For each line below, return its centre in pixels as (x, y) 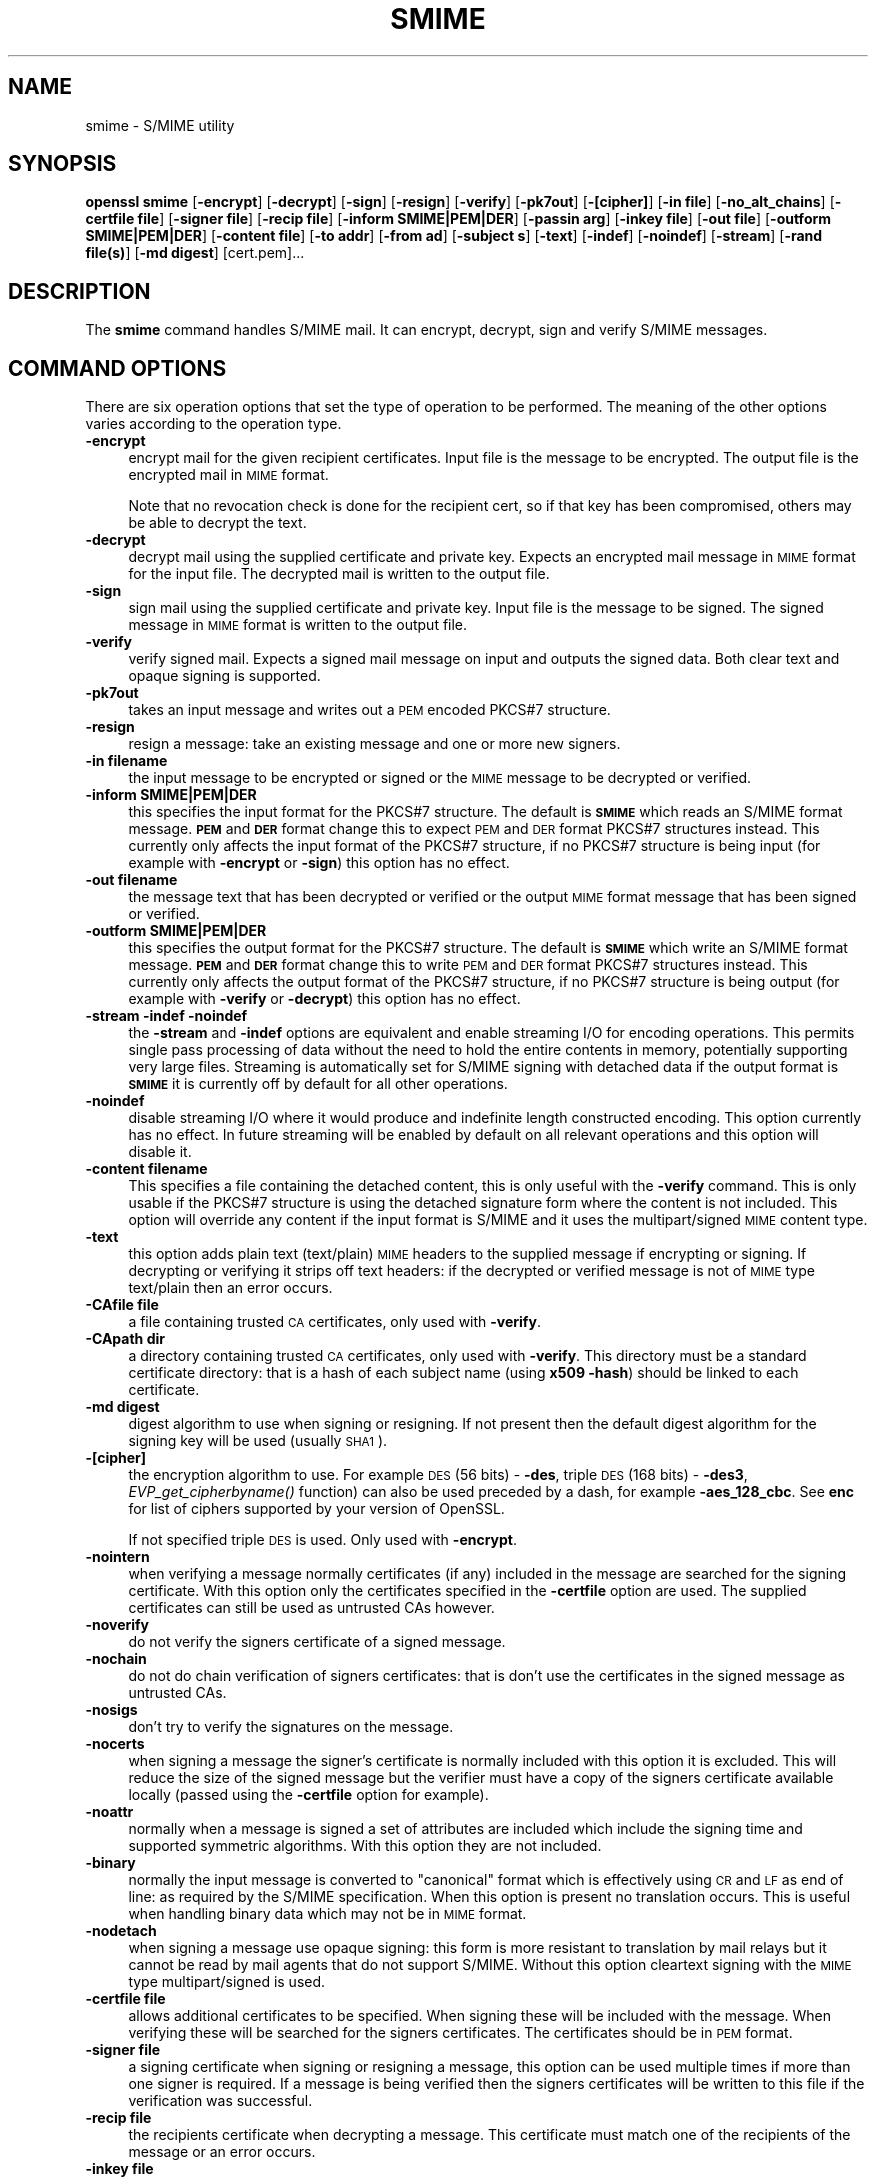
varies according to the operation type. (213, 424)
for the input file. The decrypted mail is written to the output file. (339, 574)
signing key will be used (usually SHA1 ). (258, 1441)
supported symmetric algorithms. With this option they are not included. (365, 1846)
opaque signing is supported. (224, 676)
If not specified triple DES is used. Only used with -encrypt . (323, 1540)
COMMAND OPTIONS (117, 368)
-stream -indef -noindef (166, 1016)
